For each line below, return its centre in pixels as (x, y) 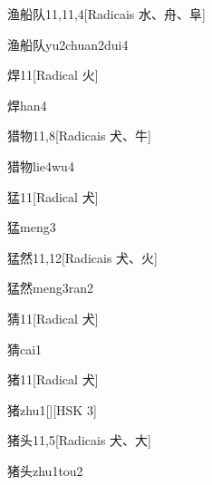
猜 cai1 (25, 349)
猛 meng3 (32, 227)
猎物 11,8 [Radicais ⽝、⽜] (79, 136)
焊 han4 (27, 105)
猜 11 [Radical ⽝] (53, 318)
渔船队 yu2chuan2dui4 (68, 44)
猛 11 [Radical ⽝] (53, 196)
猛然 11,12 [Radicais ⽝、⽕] (82, 257)
